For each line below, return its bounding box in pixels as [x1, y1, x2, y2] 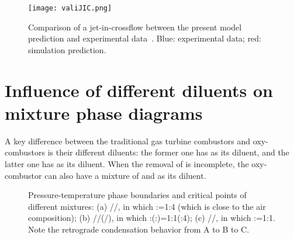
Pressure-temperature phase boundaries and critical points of [28, 189, 247, 201]
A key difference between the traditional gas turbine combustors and [5, 134, 250, 147]
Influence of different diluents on [5, 78, 273, 102]
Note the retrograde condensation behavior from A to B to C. [28, 223, 250, 235]
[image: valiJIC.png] [28, 4, 112, 12]
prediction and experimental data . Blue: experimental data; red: [28, 32, 262, 44]
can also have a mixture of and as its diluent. [44, 169, 206, 181]
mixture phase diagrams [5, 101, 203, 124]
